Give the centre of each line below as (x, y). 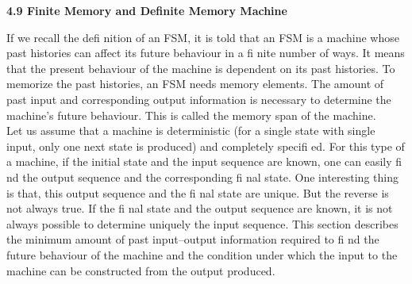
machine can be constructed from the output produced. (141, 270)
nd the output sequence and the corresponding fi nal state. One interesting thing (202, 177)
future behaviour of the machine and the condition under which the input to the (202, 254)
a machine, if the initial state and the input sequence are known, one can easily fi (204, 161)
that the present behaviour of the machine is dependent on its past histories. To (201, 68)
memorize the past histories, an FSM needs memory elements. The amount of (195, 84)
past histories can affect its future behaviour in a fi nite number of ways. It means (206, 53)
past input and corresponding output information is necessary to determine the (199, 99)
